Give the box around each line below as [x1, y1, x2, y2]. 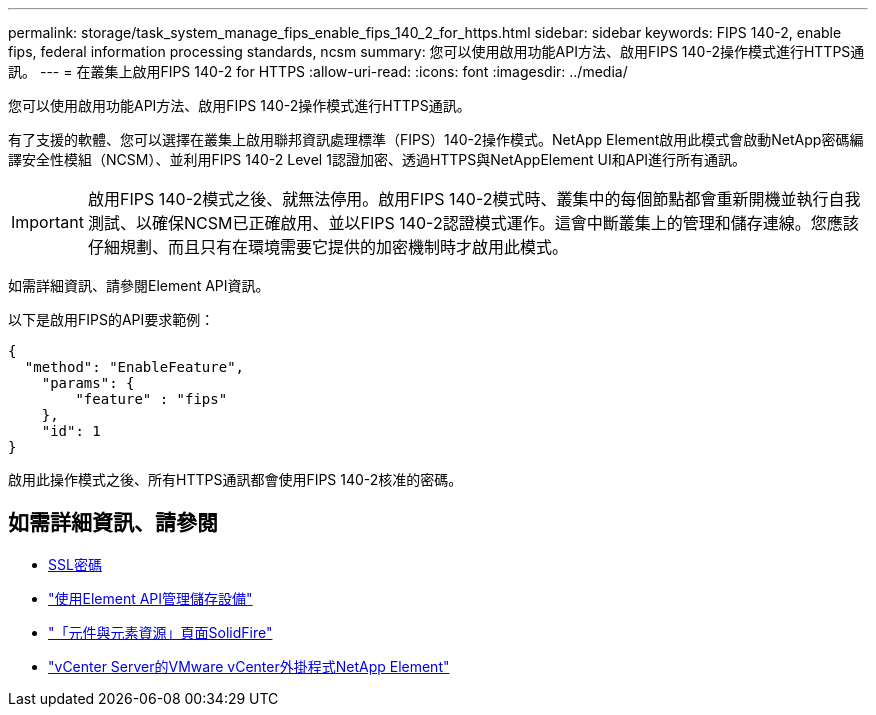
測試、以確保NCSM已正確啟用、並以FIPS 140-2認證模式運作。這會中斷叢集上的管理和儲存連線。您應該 [87, 213, 859, 233]
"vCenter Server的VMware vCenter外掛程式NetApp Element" [48, 657, 450, 675]
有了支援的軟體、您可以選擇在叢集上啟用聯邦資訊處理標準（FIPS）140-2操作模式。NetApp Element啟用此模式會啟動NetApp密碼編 [8, 131, 864, 148]
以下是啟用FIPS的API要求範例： [8, 311, 215, 328]
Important [11, 212, 84, 232]
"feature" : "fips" [75, 391, 228, 407]
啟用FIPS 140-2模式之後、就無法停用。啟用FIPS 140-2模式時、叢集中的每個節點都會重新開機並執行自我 [87, 189, 861, 209]
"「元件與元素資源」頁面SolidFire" [48, 623, 273, 641]
